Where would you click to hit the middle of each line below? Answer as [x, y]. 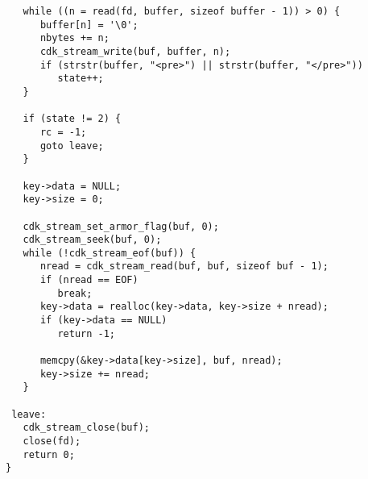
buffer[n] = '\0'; [89, 25]
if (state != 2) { [72, 119]
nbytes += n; [74, 38]
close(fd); [52, 441]
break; [75, 293]
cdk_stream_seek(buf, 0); [92, 240]
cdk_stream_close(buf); [86, 428]
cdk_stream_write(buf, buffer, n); [135, 51]
